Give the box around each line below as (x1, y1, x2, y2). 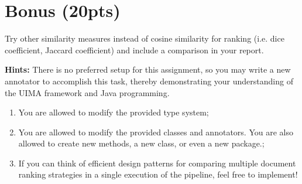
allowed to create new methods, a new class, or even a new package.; (18, 137, 265, 149)
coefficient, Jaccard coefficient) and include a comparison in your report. (5, 43, 264, 56)
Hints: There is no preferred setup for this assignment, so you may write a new (5, 63, 291, 76)
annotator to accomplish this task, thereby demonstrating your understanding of (5, 74, 293, 87)
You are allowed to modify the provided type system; (18, 106, 209, 118)
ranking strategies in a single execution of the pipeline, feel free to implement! (18, 168, 298, 180)
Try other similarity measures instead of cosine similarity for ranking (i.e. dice (5, 32, 284, 45)
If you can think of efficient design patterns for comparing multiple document (18, 156, 296, 169)
